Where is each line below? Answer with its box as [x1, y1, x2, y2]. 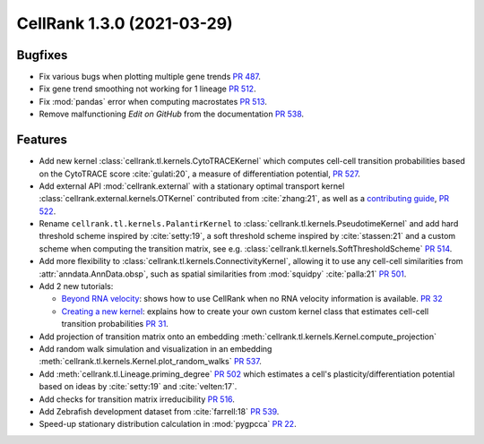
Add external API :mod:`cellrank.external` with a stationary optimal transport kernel [39, 180, 345, 192]
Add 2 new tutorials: [39, 281, 114, 292]
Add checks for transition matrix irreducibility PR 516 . [39, 394, 235, 405]
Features [16, 132, 67, 148]
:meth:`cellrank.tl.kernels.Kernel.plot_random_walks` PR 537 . [39, 356, 262, 367]
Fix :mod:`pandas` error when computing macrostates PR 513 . [39, 96, 268, 107]
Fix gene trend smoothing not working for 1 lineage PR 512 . [39, 83, 256, 94]
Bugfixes [16, 47, 68, 63]
